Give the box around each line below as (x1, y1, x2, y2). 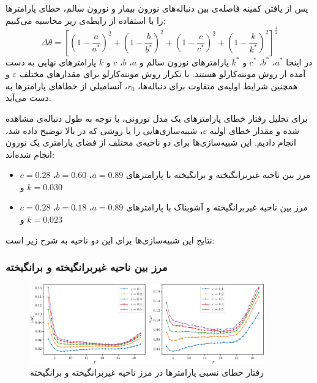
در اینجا (286, 55, 313, 68)
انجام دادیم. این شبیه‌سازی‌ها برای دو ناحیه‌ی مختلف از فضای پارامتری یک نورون (6, 136, 296, 149)
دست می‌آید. (6, 91, 51, 104)
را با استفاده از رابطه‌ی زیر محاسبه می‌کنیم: (6, 13, 166, 26)
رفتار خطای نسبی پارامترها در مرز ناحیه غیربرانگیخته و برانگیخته (30, 366, 264, 379)
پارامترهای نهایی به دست (6, 55, 97, 68)
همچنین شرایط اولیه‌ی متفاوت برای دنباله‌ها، (138, 79, 298, 92)
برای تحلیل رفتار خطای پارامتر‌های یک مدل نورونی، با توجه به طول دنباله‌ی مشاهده (6, 111, 308, 124)
